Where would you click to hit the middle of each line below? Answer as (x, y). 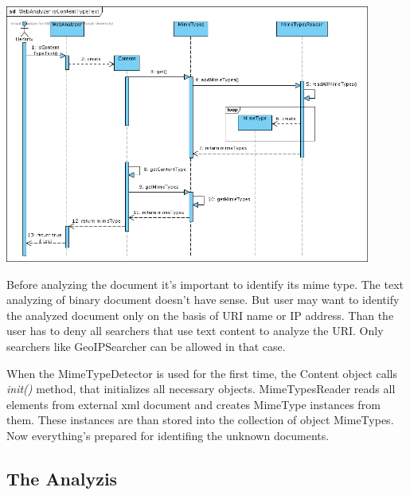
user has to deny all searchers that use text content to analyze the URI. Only (195, 331)
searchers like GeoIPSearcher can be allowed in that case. (146, 347)
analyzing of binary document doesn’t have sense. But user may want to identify (203, 300)
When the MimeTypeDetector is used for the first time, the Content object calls (202, 373)
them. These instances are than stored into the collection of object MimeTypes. (200, 420)
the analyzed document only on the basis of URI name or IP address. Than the (200, 315)
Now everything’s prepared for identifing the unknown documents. (168, 436)
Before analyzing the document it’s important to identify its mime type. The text (205, 284)
